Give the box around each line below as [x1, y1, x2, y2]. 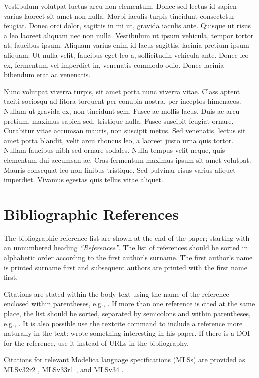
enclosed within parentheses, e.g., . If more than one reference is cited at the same [4, 298, 255, 309]
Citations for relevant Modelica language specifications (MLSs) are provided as [4, 354, 245, 365]
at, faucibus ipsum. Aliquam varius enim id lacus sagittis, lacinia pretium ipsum [4, 40, 249, 50]
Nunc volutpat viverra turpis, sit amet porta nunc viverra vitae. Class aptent [4, 86, 240, 96]
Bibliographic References [4, 203, 179, 224]
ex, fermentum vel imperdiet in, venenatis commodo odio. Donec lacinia [4, 59, 224, 70]
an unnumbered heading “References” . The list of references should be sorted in [4, 242, 248, 253]
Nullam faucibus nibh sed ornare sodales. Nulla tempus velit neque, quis [4, 145, 225, 155]
